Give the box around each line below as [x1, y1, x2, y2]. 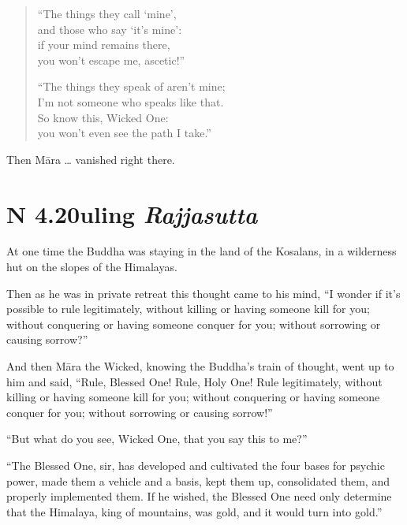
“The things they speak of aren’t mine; [37, 78, 226, 95]
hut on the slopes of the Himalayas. [6, 259, 177, 275]
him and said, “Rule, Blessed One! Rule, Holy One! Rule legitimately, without [6, 373, 383, 389]
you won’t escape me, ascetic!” [37, 51, 185, 68]
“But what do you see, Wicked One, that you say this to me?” [6, 430, 308, 447]
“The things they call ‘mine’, [37, 6, 177, 21]
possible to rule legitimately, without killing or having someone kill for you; [6, 300, 370, 317]
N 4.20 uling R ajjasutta [6, 197, 258, 230]
